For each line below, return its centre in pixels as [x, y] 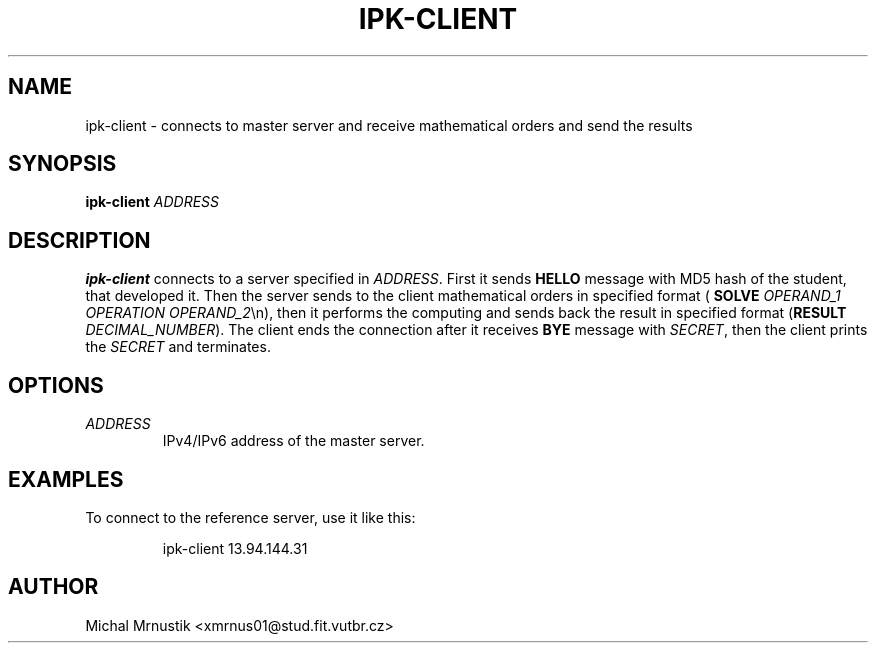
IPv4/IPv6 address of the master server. [293, 441]
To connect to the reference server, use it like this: [250, 517]
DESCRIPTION [79, 240]
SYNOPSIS [62, 164]
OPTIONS [56, 385]
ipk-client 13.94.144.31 [235, 548]
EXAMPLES [66, 479]
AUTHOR [53, 587]
